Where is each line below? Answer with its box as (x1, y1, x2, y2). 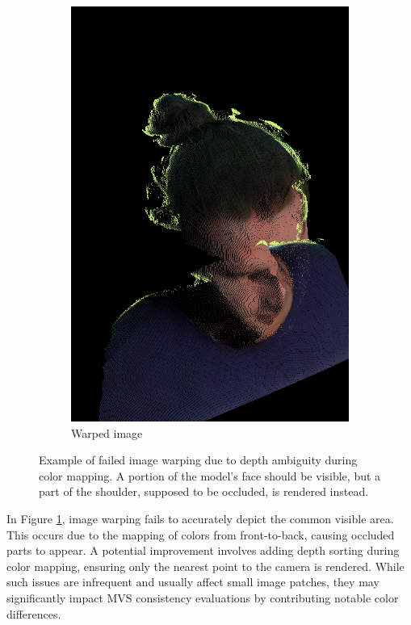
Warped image (71, 424, 143, 441)
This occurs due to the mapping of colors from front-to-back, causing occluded (6, 526, 395, 543)
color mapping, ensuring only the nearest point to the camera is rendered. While (6, 557, 405, 574)
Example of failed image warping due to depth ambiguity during (39, 451, 358, 468)
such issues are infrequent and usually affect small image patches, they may (6, 573, 380, 590)
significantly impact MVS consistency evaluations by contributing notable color (6, 589, 399, 606)
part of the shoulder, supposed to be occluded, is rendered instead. (39, 483, 369, 500)
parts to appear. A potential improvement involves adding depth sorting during (6, 542, 400, 559)
